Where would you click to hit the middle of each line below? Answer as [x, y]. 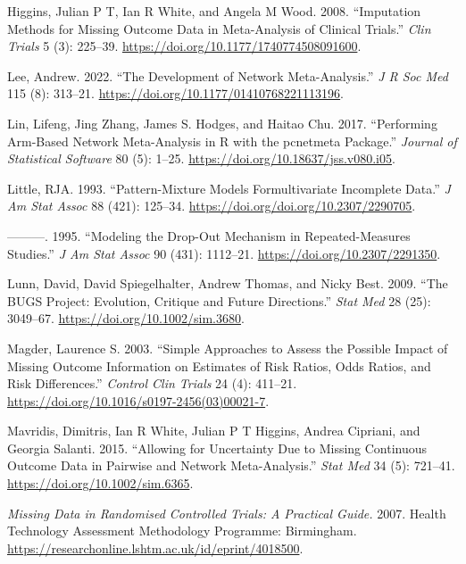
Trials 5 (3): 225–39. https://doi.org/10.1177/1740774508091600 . [184, 46]
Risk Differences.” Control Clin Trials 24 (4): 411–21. [152, 383]
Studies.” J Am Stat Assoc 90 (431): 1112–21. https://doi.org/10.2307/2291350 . [224, 253]
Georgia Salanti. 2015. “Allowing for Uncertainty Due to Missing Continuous [217, 448]
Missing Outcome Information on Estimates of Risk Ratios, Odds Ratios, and [219, 365]
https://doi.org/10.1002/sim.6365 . [100, 483]
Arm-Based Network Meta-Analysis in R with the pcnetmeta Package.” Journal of [232, 141]
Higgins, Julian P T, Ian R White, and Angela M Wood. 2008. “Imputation [214, 11]
